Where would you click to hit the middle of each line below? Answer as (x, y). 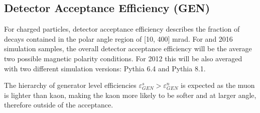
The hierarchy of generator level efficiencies (70, 85)
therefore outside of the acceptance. (59, 105)
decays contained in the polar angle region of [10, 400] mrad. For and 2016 (118, 38)
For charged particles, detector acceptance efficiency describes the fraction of (122, 29)
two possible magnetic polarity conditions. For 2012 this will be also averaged (123, 58)
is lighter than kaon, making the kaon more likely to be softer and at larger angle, (130, 95)
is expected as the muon (218, 85)
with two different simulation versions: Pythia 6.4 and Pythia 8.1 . (105, 68)
